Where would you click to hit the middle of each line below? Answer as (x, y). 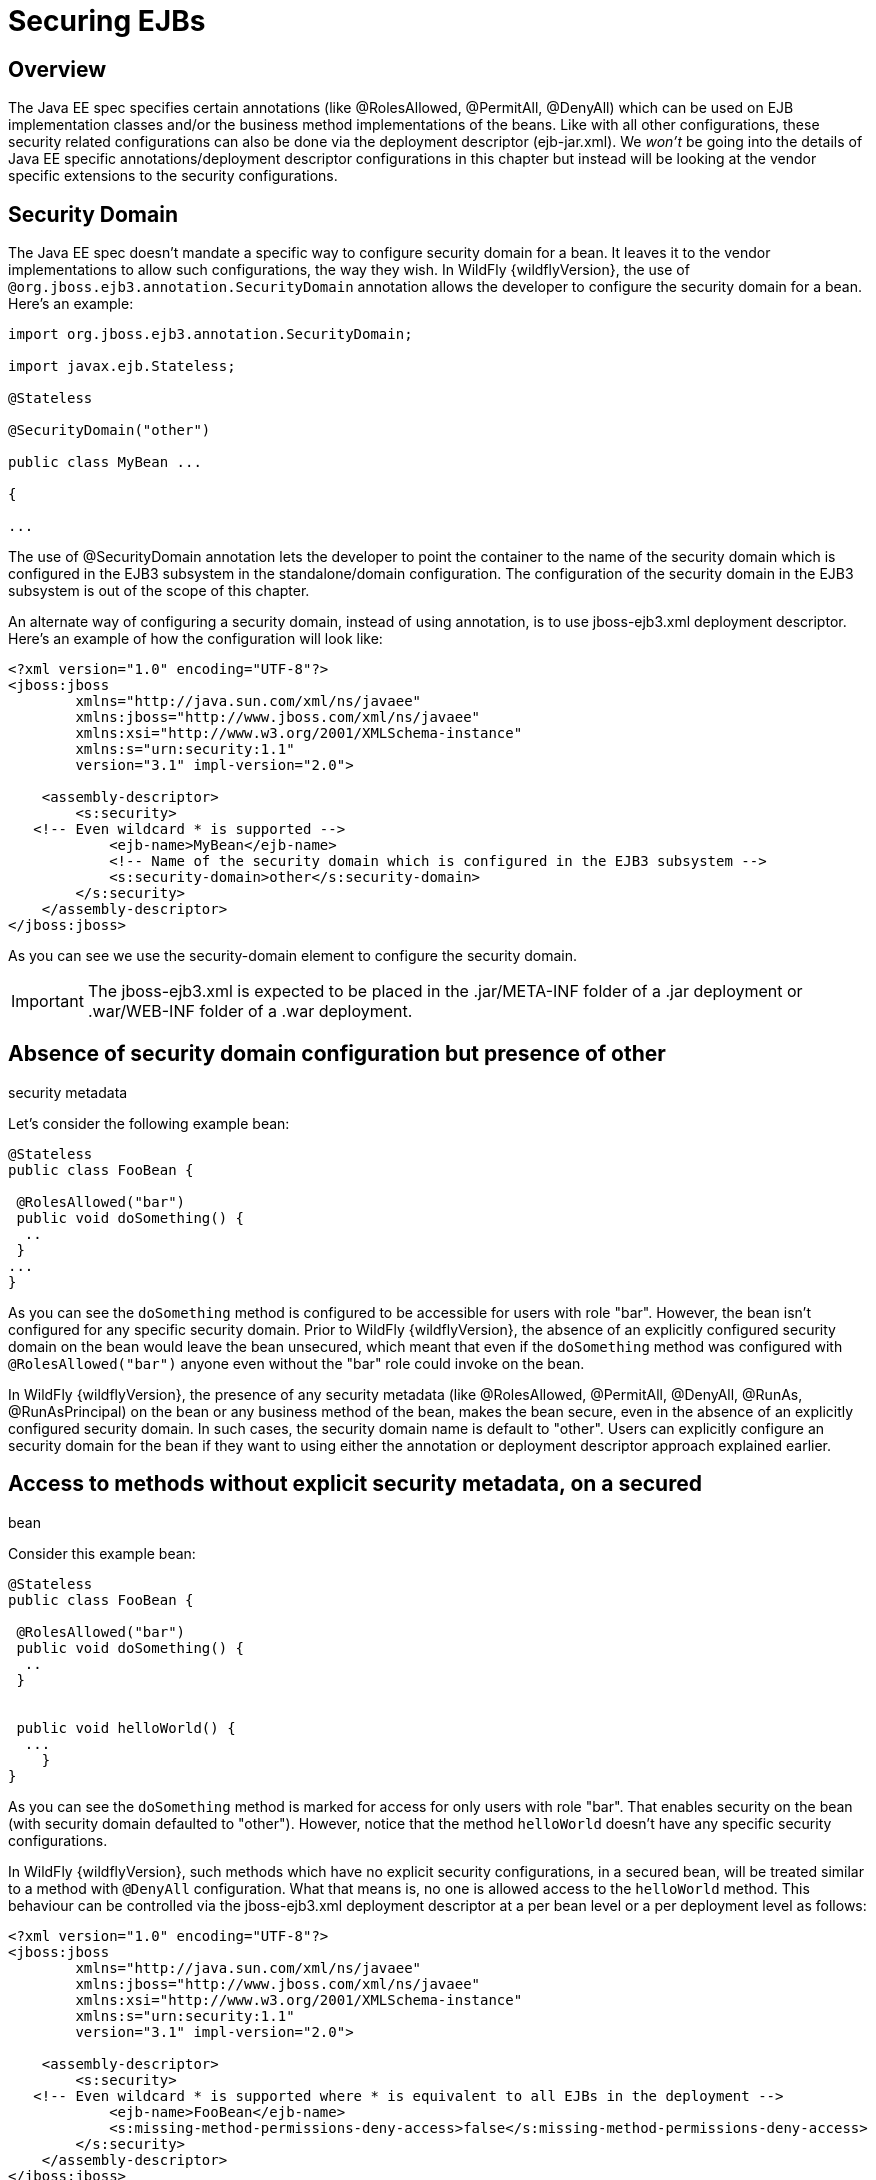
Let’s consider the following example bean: (149, 1123)
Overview (57, 69)
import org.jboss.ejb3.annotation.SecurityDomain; (210, 334)
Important (47, 1001)
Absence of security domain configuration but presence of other (337, 1054)
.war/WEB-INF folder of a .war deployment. (250, 1011)
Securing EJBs (107, 21)
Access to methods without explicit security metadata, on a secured (355, 1484)
